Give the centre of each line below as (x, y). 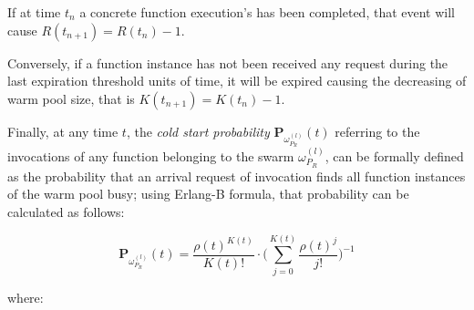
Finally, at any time (63, 131)
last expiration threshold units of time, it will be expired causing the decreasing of (237, 81)
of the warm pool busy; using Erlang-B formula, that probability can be (208, 194)
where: (26, 297)
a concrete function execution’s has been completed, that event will (268, 12)
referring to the (377, 131)
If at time (34, 12)
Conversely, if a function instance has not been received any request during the (228, 62)
